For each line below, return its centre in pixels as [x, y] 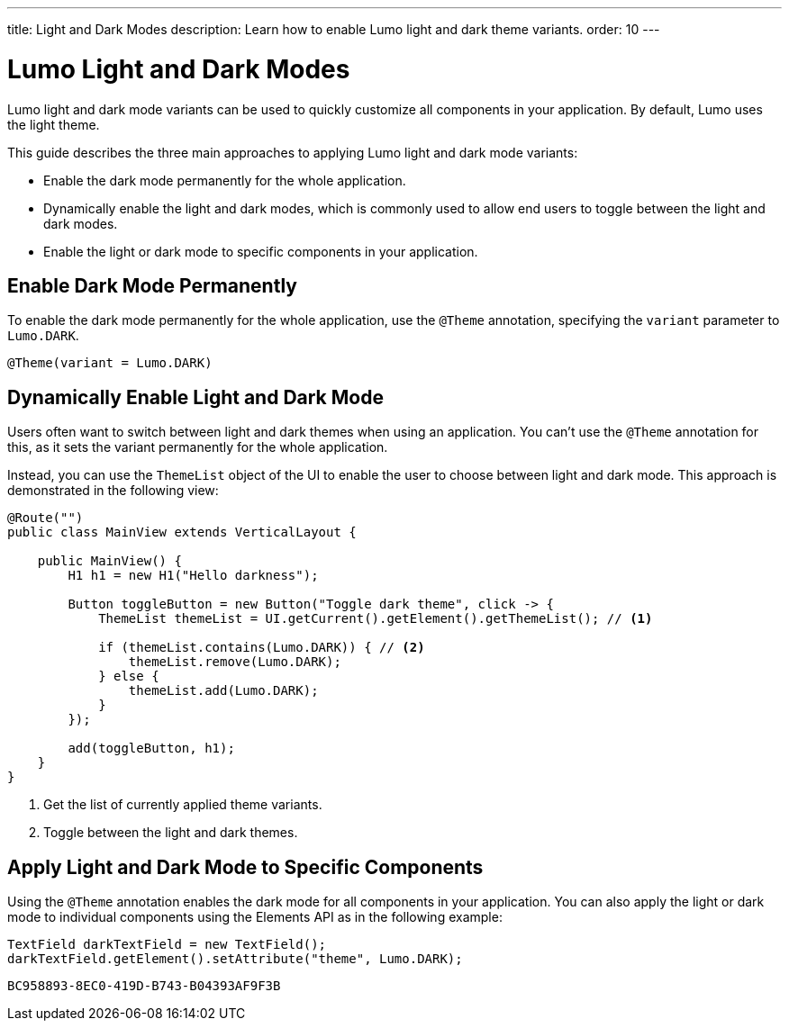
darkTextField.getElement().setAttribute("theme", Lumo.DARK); [235, 959]
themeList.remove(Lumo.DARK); [235, 662]
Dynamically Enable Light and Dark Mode [195, 397]
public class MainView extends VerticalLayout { [182, 532]
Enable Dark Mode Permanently [152, 285]
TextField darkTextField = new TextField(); [167, 945]
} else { [129, 676]
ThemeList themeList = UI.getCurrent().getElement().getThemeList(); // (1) [376, 619]
